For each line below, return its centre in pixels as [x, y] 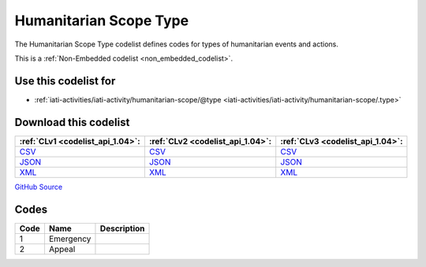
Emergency [70, 239]
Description [122, 228]
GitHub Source [39, 187]
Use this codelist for [65, 81]
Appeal [62, 249]
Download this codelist [72, 122]
